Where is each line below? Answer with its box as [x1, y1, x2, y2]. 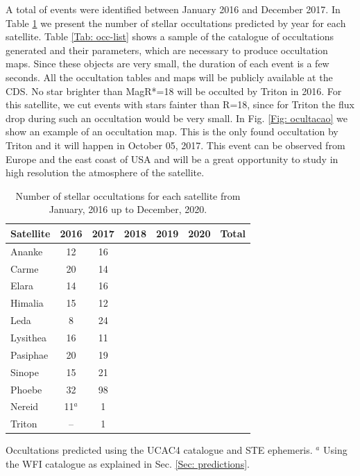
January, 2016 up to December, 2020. [49, 202, 207, 216]
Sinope [10, 364, 39, 379]
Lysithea [10, 330, 46, 344]
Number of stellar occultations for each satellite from [15, 188, 241, 203]
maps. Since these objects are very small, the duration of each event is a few [6, 56, 329, 71]
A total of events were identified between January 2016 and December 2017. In [6, 2, 341, 16]
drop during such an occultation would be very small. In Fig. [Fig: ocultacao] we [6, 110, 348, 125]
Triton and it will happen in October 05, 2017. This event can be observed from [6, 137, 345, 152]
